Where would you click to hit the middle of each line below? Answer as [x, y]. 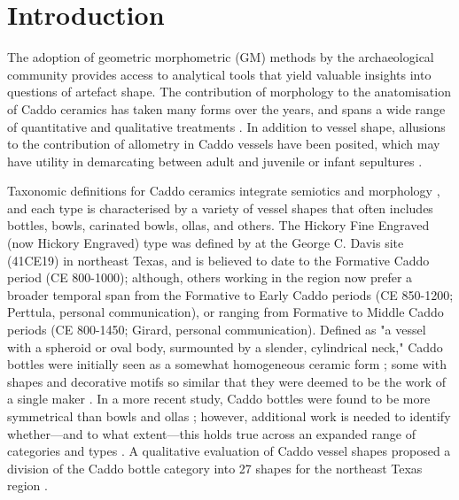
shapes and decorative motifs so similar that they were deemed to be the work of [227, 381]
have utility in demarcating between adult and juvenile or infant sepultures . [215, 161]
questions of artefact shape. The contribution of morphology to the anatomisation [229, 92]
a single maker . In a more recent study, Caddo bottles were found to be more [219, 399]
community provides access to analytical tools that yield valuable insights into [219, 74]
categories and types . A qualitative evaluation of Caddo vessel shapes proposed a [229, 451]
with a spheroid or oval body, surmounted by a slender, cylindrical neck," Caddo [225, 346]
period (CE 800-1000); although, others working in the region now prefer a [210, 277]
